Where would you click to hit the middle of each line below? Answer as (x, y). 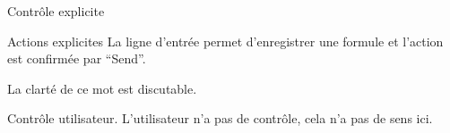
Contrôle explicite (56, 11)
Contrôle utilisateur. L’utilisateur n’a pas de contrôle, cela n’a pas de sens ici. (220, 118)
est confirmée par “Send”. (77, 58)
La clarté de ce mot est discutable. (102, 88)
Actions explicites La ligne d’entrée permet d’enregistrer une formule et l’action (225, 41)
